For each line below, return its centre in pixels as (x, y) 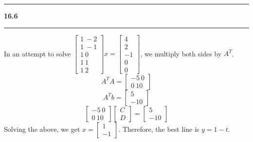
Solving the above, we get (42, 129)
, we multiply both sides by (181, 53)
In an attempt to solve (37, 53)
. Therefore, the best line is (159, 129)
